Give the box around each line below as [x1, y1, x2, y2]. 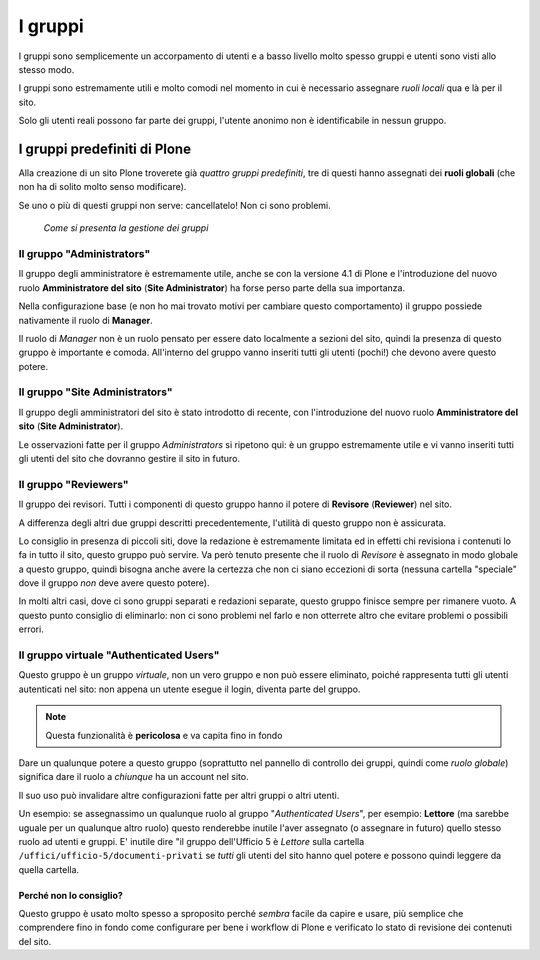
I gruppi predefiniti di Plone [18, 140, 192, 157]
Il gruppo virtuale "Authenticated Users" [18, 648, 220, 662]
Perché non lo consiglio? [18, 889, 124, 901]
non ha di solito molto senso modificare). [18, 181, 187, 193]
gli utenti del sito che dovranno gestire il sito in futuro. [18, 452, 240, 464]
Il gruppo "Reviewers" [18, 477, 129, 491]
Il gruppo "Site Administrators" [18, 385, 174, 399]
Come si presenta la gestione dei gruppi [43, 222, 209, 234]
